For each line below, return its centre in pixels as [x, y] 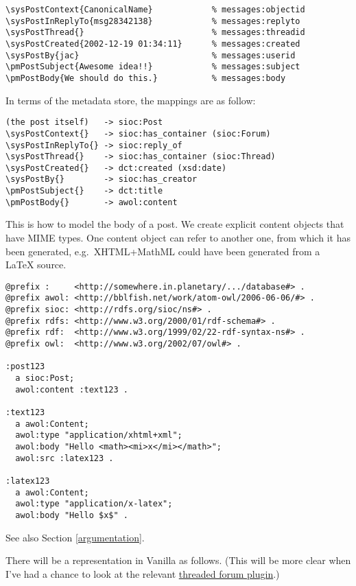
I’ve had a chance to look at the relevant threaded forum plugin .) [143, 573]
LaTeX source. [36, 265]
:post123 [25, 367]
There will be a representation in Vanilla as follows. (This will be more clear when [178, 560]
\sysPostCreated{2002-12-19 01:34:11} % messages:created [153, 44]
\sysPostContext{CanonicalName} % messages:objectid [155, 10]
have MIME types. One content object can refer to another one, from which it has [178, 238]
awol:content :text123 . [72, 389]
